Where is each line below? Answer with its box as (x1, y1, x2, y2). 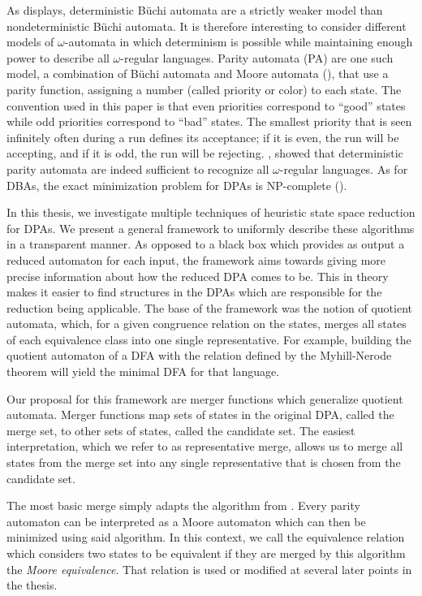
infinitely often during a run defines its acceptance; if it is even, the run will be (6, 128, 399, 145)
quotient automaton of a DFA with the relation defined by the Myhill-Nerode (6, 347, 392, 364)
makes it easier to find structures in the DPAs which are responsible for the (6, 283, 382, 300)
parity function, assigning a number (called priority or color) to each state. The (6, 80, 402, 97)
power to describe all (6, 49, 110, 66)
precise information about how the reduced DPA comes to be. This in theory (6, 267, 389, 284)
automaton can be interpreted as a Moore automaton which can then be (6, 512, 366, 529)
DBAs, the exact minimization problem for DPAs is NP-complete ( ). (6, 176, 347, 193)
